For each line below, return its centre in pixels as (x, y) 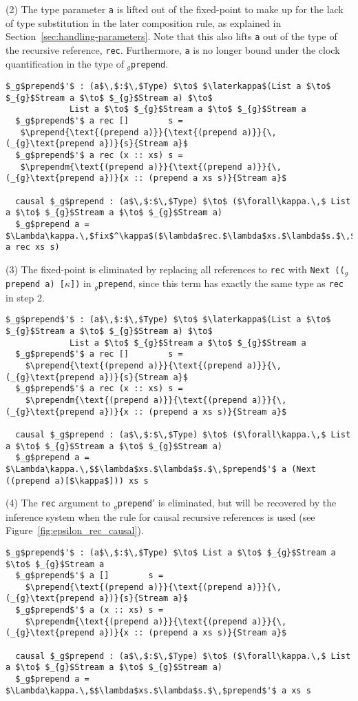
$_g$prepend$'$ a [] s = (89, 576)
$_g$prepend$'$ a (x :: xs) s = (89, 610)
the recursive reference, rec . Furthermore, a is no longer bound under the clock (173, 49)
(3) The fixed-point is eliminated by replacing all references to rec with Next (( (175, 269)
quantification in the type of (65, 63)
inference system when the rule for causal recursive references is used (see (160, 516)
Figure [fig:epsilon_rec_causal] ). (75, 530)
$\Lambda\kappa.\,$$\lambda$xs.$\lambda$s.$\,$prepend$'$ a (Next (161, 469)
